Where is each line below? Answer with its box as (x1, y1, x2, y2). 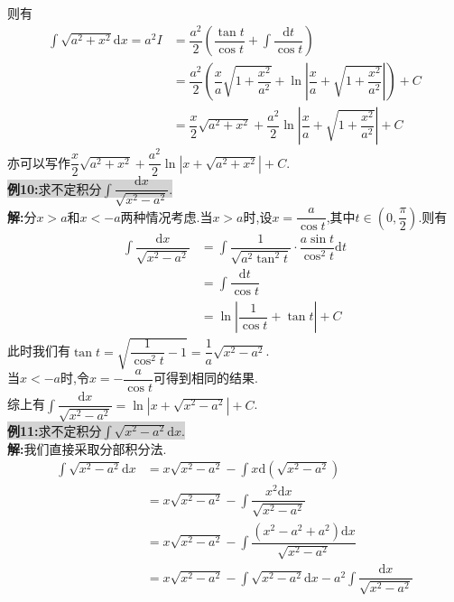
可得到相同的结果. (153, 368, 258, 387)
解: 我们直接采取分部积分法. (7, 439, 167, 458)
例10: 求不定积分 (7, 179, 102, 198)
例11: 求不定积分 (7, 421, 102, 440)
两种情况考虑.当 (120, 207, 213, 226)
